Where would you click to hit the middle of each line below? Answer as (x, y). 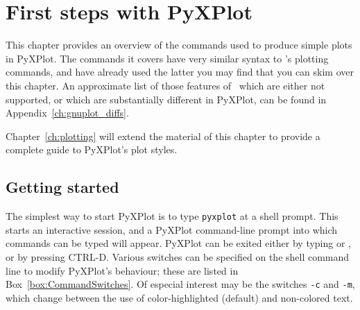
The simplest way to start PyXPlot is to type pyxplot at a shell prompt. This (172, 216)
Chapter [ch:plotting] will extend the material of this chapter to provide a (163, 136)
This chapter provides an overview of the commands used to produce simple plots (179, 45)
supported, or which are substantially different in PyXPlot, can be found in (166, 99)
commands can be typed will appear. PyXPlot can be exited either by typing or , (178, 243)
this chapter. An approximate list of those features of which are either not (165, 85)
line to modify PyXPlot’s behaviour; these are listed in (122, 270)
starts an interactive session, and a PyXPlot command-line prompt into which (172, 229)
